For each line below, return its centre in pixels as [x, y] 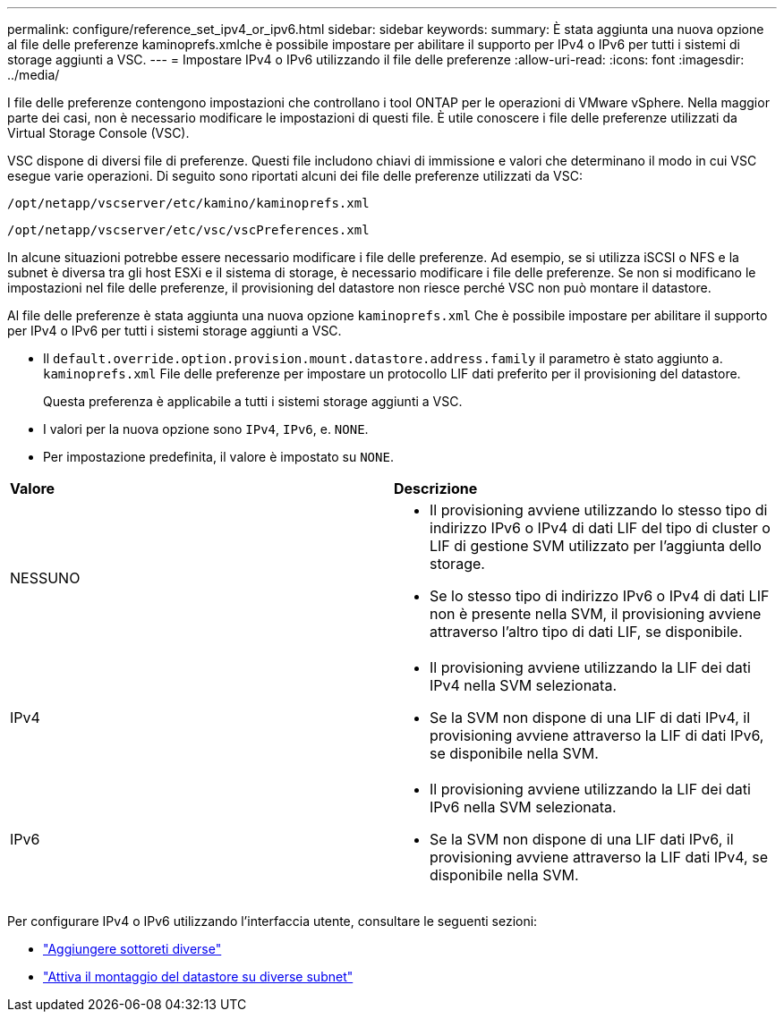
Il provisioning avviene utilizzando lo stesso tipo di [599, 510]
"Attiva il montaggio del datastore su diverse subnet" [198, 977]
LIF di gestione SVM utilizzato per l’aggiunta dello [596, 546]
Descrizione [436, 488]
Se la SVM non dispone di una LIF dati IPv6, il [582, 839]
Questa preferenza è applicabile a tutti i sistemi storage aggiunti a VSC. [253, 401]
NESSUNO [45, 578]
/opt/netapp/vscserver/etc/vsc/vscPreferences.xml [188, 230]
